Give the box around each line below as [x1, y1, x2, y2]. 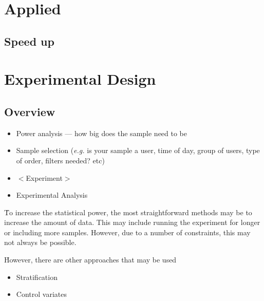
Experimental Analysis [16, 190, 88, 200]
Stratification [16, 271, 58, 282]
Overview [4, 103, 55, 119]
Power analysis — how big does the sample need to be [16, 127, 187, 138]
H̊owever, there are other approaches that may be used [4, 254, 177, 265]
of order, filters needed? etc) [16, 155, 105, 165]
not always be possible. [4, 237, 77, 248]
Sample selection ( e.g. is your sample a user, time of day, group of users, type [16, 145, 260, 156]
